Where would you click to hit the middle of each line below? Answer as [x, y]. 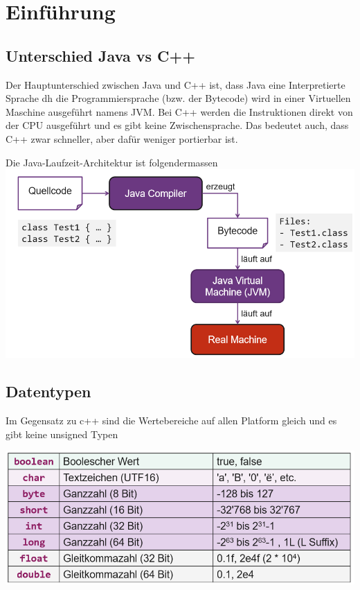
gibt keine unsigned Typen [62, 434]
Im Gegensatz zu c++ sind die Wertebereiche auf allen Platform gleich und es [171, 420]
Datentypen [48, 391]
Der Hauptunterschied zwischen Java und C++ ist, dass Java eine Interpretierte [175, 84]
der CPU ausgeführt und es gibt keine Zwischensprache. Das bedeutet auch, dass [177, 125]
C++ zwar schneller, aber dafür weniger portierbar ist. [122, 138]
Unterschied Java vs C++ [101, 55]
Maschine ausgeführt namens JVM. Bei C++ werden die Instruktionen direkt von [179, 111]
